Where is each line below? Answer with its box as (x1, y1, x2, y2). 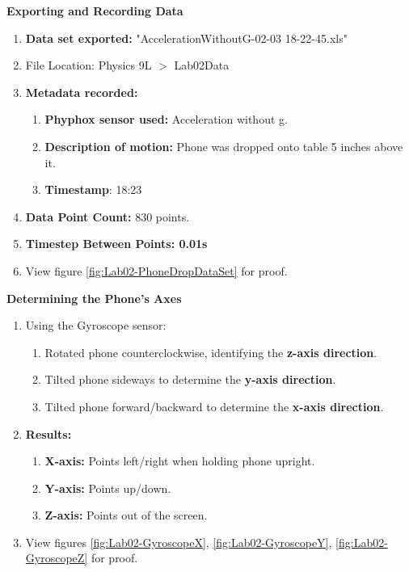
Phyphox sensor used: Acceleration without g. (44, 111, 288, 128)
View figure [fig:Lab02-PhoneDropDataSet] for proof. (25, 262, 288, 279)
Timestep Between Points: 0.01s (25, 235, 208, 252)
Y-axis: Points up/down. (44, 479, 171, 496)
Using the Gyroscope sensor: (25, 317, 167, 334)
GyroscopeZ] (25, 549, 88, 566)
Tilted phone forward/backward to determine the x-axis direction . (44, 397, 384, 414)
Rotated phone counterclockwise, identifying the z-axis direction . (44, 343, 377, 360)
